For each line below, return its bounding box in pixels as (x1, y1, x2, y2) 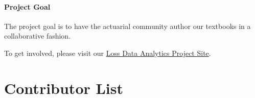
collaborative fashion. (4, 30, 71, 41)
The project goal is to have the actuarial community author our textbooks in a (4, 20, 251, 31)
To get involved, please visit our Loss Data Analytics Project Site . (4, 47, 211, 58)
